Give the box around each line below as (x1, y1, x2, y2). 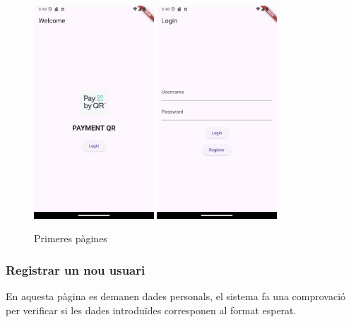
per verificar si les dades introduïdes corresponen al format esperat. (6, 302, 297, 317)
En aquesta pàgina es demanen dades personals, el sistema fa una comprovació (6, 288, 346, 303)
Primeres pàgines (34, 231, 107, 246)
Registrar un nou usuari (6, 261, 145, 278)
